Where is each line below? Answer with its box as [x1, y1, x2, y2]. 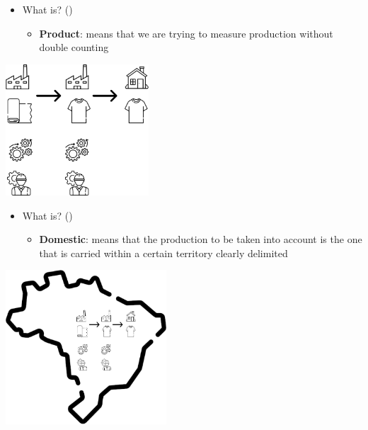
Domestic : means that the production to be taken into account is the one [39, 232, 362, 247]
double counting [39, 40, 109, 55]
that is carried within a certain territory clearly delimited [39, 245, 288, 260]
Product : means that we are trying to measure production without [39, 26, 333, 40]
